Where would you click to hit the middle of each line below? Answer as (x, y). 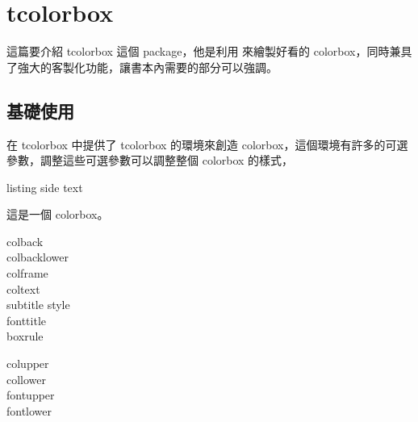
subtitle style (38, 305)
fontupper (31, 395)
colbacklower (38, 257)
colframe (27, 273)
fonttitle (27, 320)
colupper (28, 364)
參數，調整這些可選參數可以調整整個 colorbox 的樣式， (150, 160)
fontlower (29, 410)
